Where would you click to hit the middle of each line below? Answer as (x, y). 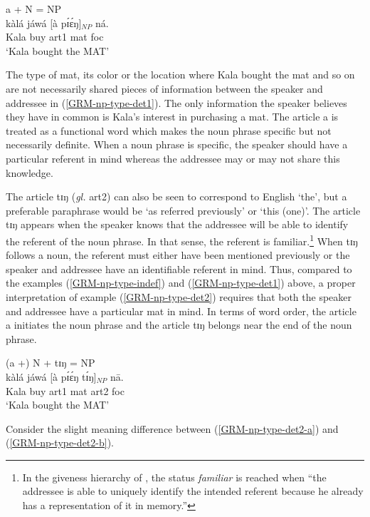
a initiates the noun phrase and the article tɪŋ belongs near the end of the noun (179, 325)
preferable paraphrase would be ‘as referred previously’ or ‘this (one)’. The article (183, 210)
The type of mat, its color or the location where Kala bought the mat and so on (180, 75)
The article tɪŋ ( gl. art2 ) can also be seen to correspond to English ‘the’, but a (176, 196)
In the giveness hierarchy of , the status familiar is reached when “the (174, 477)
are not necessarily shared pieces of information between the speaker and (164, 88)
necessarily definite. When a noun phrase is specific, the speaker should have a (177, 144)
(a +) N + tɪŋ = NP (51, 363)
